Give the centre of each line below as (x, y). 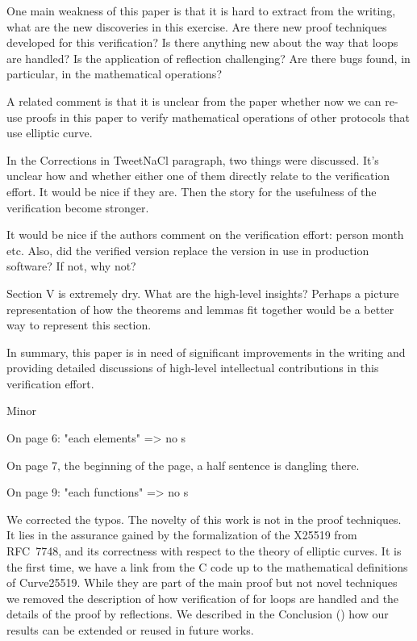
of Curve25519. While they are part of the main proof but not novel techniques (202, 582)
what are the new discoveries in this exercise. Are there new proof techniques (197, 26)
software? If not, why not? (71, 266)
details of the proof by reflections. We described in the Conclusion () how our (198, 614)
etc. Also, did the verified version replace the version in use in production (188, 250)
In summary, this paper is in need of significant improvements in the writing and (206, 352)
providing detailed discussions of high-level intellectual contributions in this (193, 368)
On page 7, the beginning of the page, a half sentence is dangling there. (183, 465)
